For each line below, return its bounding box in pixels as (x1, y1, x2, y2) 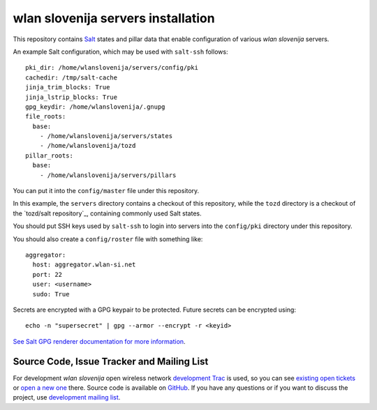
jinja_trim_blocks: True (25, 84, 110, 91)
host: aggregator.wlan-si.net (32, 261, 136, 268)
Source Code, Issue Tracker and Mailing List (13, 356, 209, 367)
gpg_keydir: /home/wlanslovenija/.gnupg (25, 102, 165, 111)
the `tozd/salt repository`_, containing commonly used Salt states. (13, 209, 202, 218)
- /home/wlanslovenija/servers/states (39, 132, 173, 140)
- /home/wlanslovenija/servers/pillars (39, 171, 177, 179)
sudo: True (32, 290, 70, 298)
